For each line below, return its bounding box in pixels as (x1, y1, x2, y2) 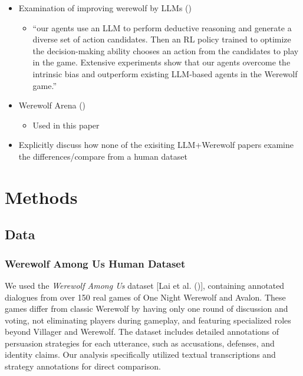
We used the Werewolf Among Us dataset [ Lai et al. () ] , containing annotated (5, 279, 285, 291)
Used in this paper (32, 118, 100, 131)
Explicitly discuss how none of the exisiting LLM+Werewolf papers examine (18, 138, 294, 151)
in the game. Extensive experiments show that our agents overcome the (32, 56, 291, 68)
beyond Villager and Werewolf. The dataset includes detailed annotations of (5, 325, 279, 338)
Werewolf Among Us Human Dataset (5, 256, 186, 271)
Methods (5, 184, 78, 209)
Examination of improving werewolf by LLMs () (18, 2, 192, 14)
